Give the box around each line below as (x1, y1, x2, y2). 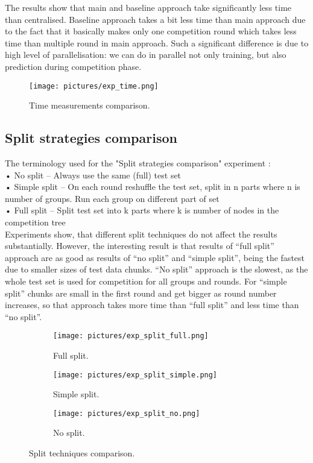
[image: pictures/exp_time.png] (29, 81, 159, 90)
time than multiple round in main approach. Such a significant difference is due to (5, 36, 309, 49)
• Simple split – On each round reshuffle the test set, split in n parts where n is (5, 180, 300, 193)
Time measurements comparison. (29, 99, 150, 112)
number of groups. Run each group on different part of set (5, 192, 220, 204)
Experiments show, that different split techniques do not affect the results (5, 227, 277, 240)
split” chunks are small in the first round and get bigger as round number (5, 286, 277, 299)
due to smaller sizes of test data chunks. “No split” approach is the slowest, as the (5, 263, 308, 276)
